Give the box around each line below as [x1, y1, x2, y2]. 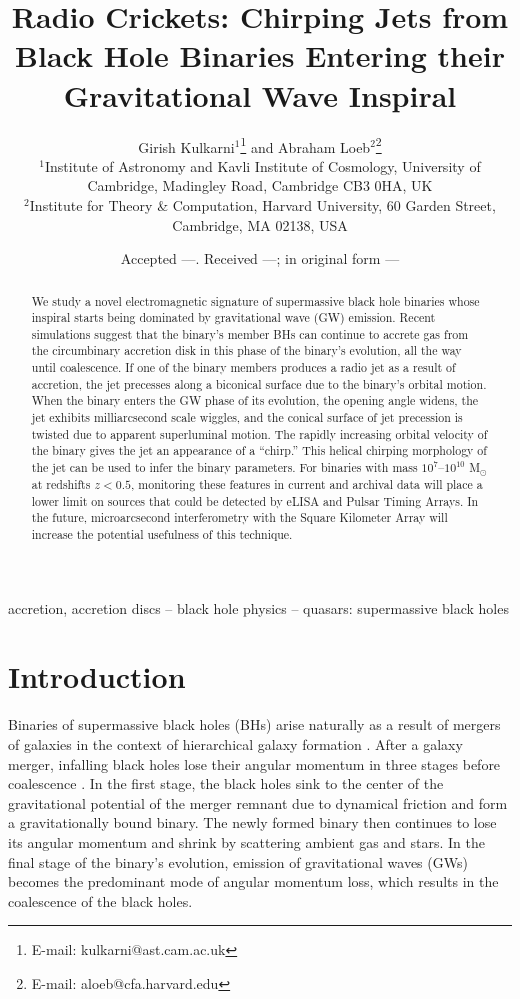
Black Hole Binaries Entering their [15, 35, 505, 76]
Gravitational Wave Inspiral [63, 74, 457, 115]
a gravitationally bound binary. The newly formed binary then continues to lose [8, 812, 497, 833]
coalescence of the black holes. [8, 890, 193, 911]
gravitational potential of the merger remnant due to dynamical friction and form [8, 792, 508, 813]
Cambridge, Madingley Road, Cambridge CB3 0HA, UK [87, 175, 433, 196]
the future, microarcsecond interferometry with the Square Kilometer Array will [31, 509, 448, 526]
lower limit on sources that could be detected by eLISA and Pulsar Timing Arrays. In [31, 492, 479, 509]
